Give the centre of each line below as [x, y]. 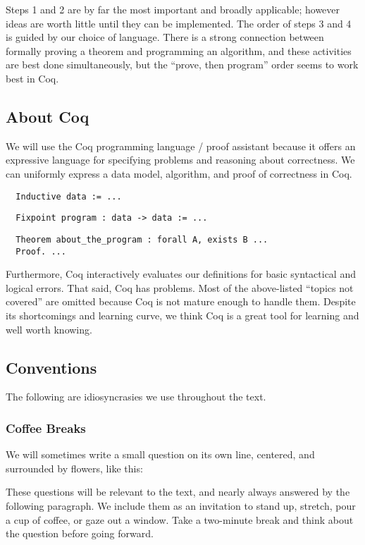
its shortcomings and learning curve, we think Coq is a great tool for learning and [182, 315]
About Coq [48, 116]
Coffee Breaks [46, 428]
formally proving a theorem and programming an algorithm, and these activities [179, 50]
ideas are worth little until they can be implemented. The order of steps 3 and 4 [179, 23]
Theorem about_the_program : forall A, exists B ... [142, 239]
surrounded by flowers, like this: [74, 468]
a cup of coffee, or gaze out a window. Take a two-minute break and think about [180, 519]
